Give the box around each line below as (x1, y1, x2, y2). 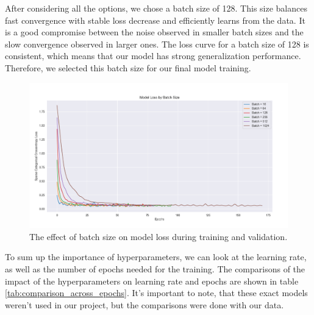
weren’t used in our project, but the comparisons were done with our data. (5, 298, 284, 311)
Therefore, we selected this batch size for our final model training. (5, 61, 251, 74)
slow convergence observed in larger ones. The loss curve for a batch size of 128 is (5, 37, 309, 50)
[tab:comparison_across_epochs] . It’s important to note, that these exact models (5, 286, 308, 299)
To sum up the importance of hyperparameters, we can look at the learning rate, (5, 250, 307, 263)
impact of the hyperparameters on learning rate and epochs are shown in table (5, 274, 299, 287)
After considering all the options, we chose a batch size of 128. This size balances (5, 2, 307, 14)
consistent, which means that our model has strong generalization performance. (5, 49, 301, 62)
